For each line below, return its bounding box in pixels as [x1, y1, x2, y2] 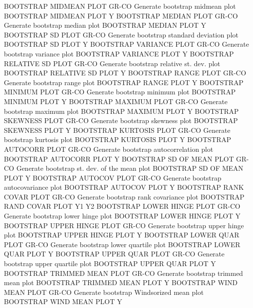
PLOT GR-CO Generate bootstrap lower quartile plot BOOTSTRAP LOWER [4, 239, 240, 249]
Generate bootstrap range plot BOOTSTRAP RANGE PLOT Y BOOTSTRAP [4, 77, 244, 87]
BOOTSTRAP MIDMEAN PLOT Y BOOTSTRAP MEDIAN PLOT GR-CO [4, 10, 238, 20]
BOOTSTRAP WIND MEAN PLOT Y [4, 296, 122, 307]
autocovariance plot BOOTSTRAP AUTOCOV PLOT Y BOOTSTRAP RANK [4, 182, 244, 192]
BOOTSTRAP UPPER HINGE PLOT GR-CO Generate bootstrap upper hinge [4, 220, 244, 230]
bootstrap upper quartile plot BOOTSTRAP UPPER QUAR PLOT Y [4, 258, 216, 269]
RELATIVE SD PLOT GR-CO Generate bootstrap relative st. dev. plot [4, 58, 220, 68]
